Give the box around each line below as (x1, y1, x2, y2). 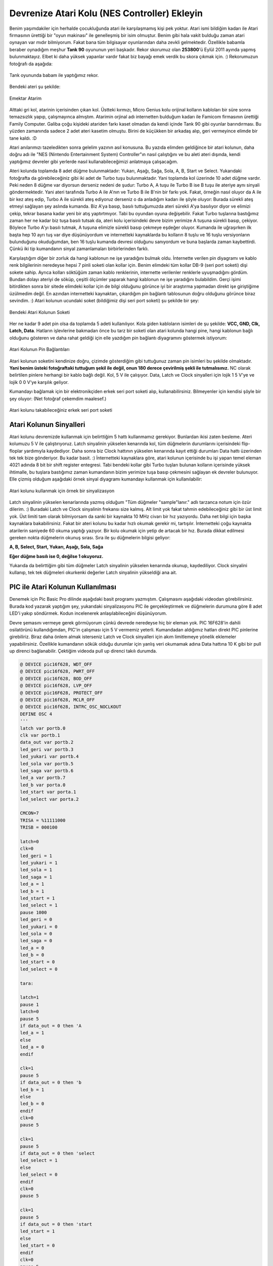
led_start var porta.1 (20, 789, 76, 795)
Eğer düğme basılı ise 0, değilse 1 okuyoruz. (9, 553, 104, 559)
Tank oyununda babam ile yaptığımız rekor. (9, 72, 99, 78)
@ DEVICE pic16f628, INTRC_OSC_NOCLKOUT (20, 704, 121, 710)
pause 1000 (20, 909, 47, 915)
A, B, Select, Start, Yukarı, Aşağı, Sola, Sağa (9, 544, 104, 550)
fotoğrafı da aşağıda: (9, 61, 53, 67)
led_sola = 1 (20, 867, 53, 873)
